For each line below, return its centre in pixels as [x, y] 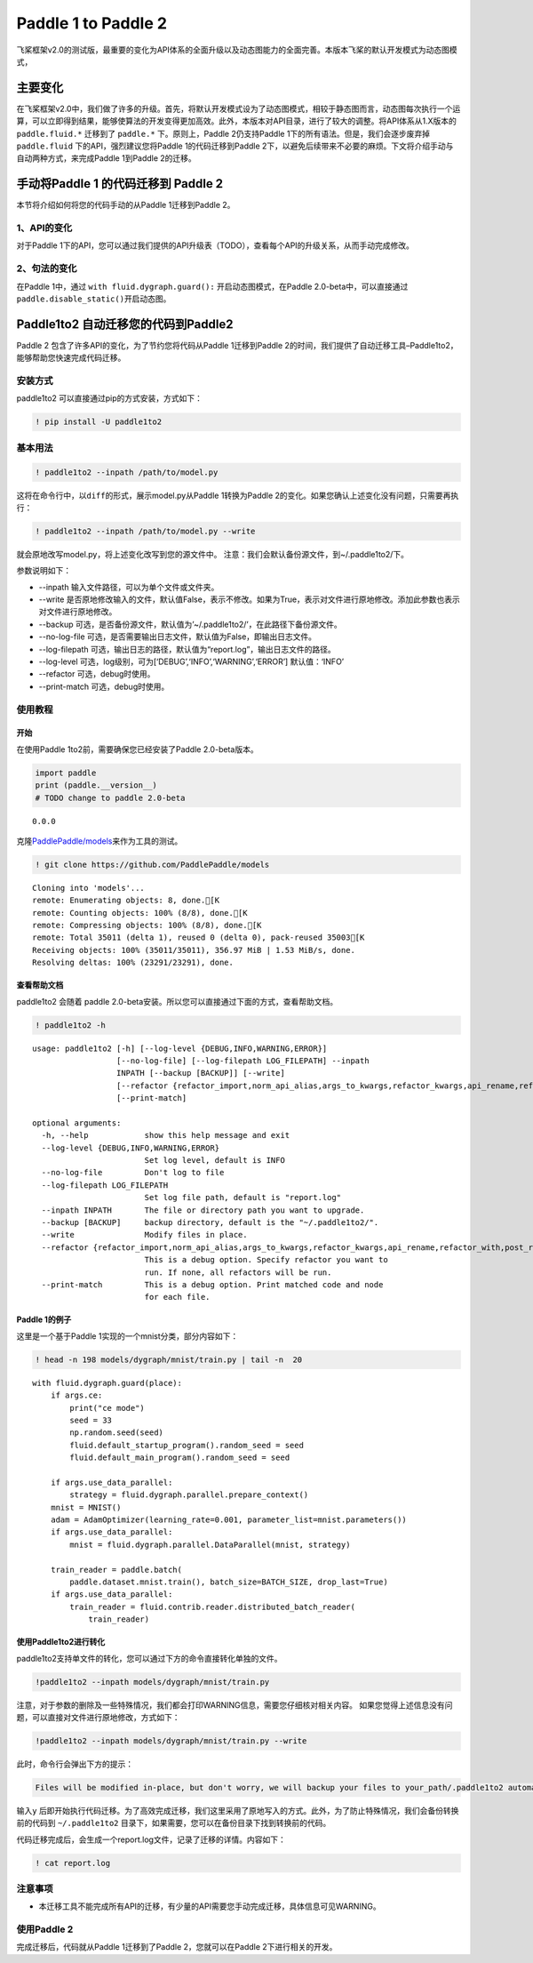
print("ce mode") [107, 1408]
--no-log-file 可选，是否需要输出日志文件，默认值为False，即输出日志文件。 [178, 637]
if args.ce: [76, 1395]
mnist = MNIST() [86, 1507]
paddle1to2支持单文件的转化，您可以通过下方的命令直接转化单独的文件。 [150, 1658]
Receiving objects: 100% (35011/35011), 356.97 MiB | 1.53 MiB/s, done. [194, 950]
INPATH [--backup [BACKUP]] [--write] [201, 1073]
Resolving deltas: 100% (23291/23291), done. [133, 963]
